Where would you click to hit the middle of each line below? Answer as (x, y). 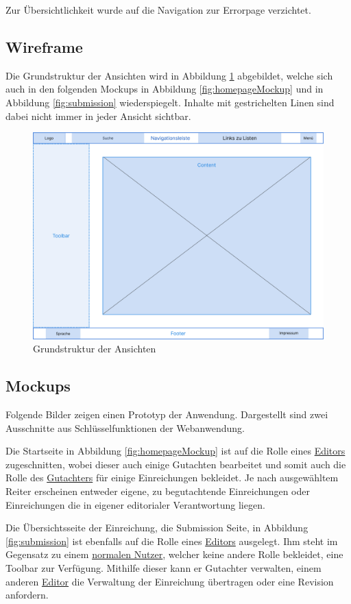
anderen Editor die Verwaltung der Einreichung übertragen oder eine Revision (170, 581)
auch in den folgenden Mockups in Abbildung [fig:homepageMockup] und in (165, 89)
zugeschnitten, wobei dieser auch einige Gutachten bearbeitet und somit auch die (176, 464)
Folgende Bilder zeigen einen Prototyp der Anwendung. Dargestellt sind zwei (167, 414)
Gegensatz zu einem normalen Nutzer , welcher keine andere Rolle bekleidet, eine (174, 554)
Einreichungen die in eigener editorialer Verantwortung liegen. (135, 504)
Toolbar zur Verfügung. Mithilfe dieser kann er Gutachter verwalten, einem (164, 567)
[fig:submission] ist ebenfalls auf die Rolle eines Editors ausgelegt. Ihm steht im (172, 541)
